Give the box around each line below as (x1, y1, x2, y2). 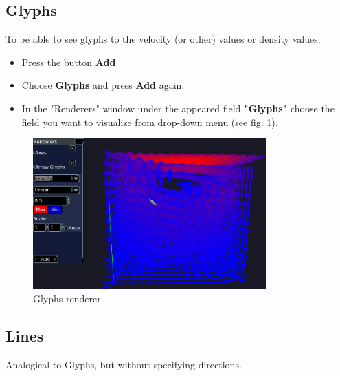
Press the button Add (21, 54, 116, 69)
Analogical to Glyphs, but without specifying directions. (5, 357, 242, 371)
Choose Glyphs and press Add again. (21, 78, 185, 92)
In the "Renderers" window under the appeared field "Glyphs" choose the (21, 101, 335, 115)
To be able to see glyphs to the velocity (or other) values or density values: (5, 32, 321, 46)
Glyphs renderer (33, 291, 101, 305)
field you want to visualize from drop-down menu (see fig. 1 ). (21, 114, 278, 129)
